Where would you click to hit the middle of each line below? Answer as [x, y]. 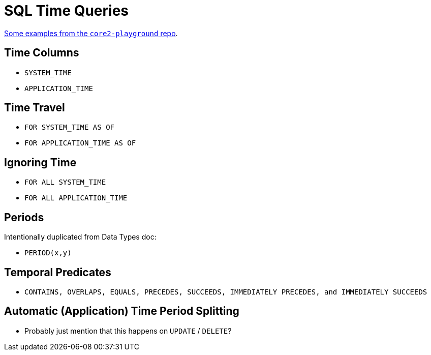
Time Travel [35, 108]
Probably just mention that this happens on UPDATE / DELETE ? [128, 331]
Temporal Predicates [58, 272]
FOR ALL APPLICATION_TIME [76, 198]
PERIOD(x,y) [48, 253]
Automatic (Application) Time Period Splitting [122, 311]
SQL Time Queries [67, 11]
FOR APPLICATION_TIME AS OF [80, 143]
